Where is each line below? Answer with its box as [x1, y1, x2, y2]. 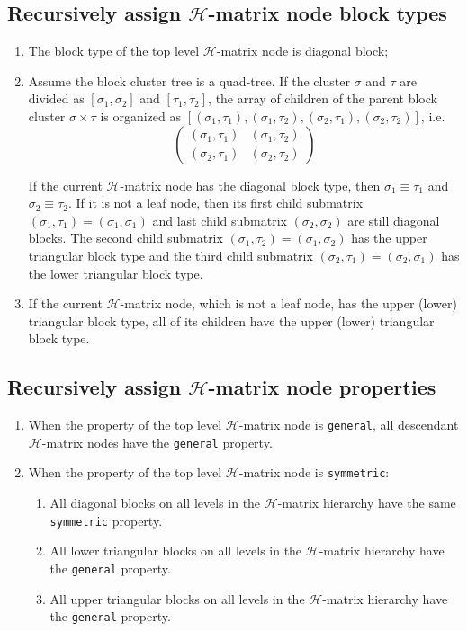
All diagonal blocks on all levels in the [49, 493, 261, 512]
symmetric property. [49, 511, 163, 529]
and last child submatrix [152, 210, 287, 229]
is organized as [100, 106, 182, 125]
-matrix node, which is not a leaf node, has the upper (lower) [120, 294, 457, 313]
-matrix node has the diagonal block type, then [120, 175, 381, 194]
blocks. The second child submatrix [28, 228, 223, 247]
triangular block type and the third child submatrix [28, 245, 313, 264]
